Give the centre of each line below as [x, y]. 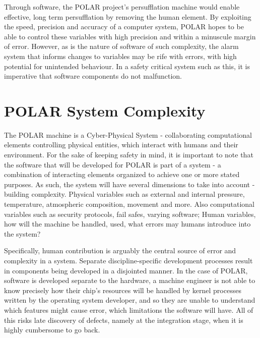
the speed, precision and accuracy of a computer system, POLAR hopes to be [124, 26]
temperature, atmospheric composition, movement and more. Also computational [129, 204]
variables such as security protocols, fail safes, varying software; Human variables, [130, 214]
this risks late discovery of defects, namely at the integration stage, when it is [124, 320]
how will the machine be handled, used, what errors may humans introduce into [127, 224]
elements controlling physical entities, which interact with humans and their [121, 145]
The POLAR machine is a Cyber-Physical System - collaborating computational [128, 134]
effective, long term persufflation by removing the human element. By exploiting [128, 16]
